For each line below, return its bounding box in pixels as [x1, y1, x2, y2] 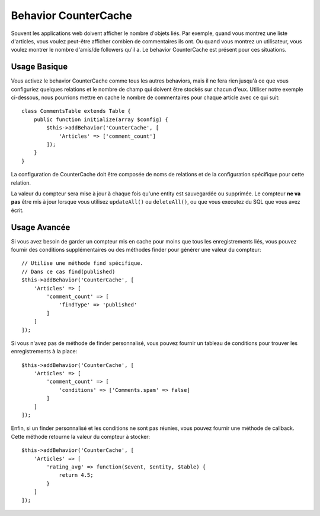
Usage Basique [11, 62, 68, 72]
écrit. [11, 207, 24, 214]
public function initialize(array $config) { [33, 116, 169, 123]
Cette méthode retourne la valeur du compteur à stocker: [11, 433, 151, 440]
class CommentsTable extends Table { [21, 107, 132, 115]
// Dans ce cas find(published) [21, 268, 116, 275]
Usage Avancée [11, 222, 71, 232]
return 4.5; [59, 472, 94, 479]
